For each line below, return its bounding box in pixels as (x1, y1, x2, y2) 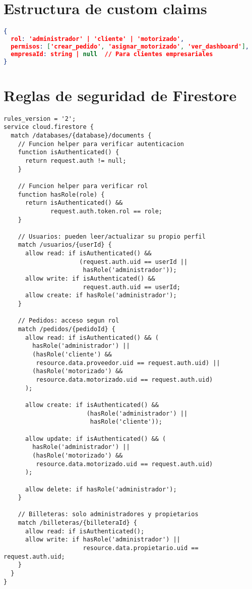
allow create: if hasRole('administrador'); (25, 292, 177, 299)
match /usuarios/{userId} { (18, 241, 112, 249)
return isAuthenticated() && (25, 199, 123, 207)
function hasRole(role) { (18, 191, 105, 198)
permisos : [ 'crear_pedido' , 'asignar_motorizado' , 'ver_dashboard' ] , (11, 42, 249, 50)
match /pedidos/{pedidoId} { (18, 326, 115, 333)
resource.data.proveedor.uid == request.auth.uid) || (36, 359, 220, 367)
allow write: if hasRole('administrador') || (25, 536, 180, 543)
